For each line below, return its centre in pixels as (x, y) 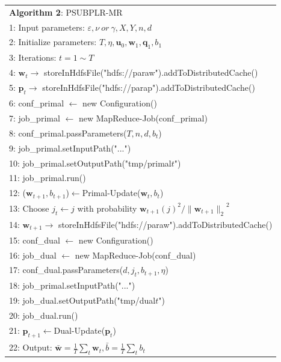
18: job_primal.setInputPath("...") (72, 285)
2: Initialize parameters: (53, 42)
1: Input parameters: (47, 27)
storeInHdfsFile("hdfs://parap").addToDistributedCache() (149, 87)
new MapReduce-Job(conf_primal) (143, 118)
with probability (107, 208)
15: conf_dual (35, 240)
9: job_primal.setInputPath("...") (70, 148)
